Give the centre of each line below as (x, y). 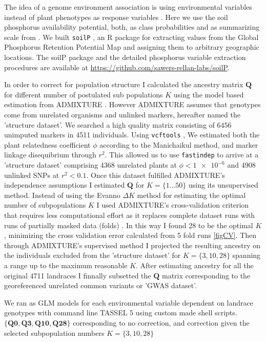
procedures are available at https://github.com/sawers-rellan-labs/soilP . (117, 67)
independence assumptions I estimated (65, 185)
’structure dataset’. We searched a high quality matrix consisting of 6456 (118, 124)
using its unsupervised (223, 185)
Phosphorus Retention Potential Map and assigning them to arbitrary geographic (132, 47)
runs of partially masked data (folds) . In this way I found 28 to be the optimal (129, 225)
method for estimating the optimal (191, 195)
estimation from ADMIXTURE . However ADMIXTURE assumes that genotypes (132, 104)
